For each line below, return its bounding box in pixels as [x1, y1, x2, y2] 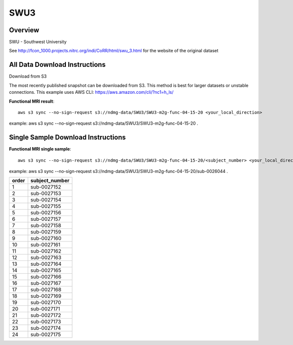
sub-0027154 [30, 196, 62, 203]
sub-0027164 [30, 260, 62, 267]
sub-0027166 [30, 274, 62, 280]
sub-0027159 [30, 229, 62, 236]
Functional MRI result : [9, 98, 55, 104]
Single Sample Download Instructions [9, 133, 126, 142]
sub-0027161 [30, 241, 61, 248]
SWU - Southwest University [9, 39, 67, 45]
